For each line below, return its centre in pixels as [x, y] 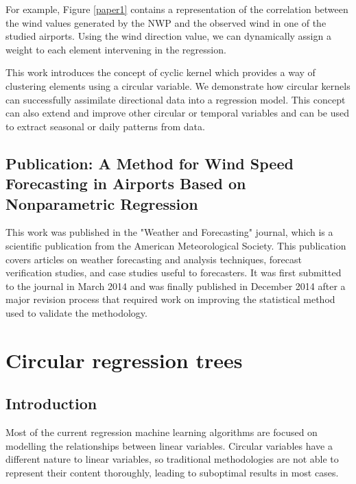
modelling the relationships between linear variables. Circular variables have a [169, 445]
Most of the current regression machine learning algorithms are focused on [162, 432]
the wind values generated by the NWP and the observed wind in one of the [166, 22]
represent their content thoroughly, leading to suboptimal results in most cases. [172, 472]
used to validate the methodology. [76, 312]
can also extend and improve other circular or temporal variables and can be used [178, 113]
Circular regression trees [124, 360]
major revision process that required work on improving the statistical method [170, 299]
